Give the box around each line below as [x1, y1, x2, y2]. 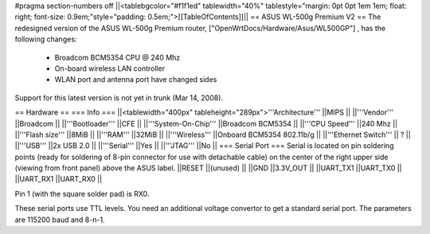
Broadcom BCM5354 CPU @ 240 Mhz [54, 53, 181, 62]
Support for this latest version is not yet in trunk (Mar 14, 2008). [14, 92, 223, 103]
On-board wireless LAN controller [54, 64, 166, 73]
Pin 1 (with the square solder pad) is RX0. [14, 189, 150, 198]
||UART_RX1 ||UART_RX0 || [14, 174, 103, 184]
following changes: [14, 34, 77, 44]
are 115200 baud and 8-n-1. [14, 215, 105, 224]
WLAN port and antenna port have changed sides [54, 75, 217, 84]
